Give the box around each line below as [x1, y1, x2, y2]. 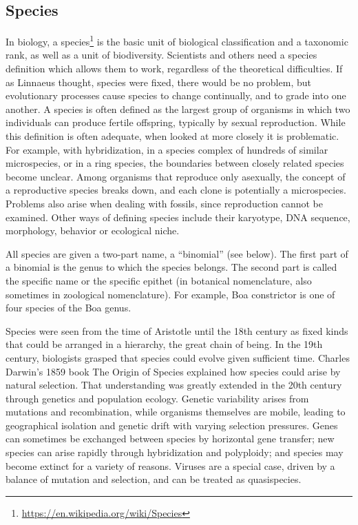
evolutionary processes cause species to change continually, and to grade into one [6, 88, 346, 103]
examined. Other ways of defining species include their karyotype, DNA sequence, [6, 209, 350, 224]
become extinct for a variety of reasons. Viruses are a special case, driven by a [6, 458, 335, 473]
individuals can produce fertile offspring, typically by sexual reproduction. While [6, 115, 346, 130]
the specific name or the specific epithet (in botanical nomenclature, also [6, 273, 312, 287]
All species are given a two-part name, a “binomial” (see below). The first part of [6, 246, 348, 260]
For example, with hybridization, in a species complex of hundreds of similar [6, 142, 328, 156]
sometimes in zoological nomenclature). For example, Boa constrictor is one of [6, 287, 335, 301]
